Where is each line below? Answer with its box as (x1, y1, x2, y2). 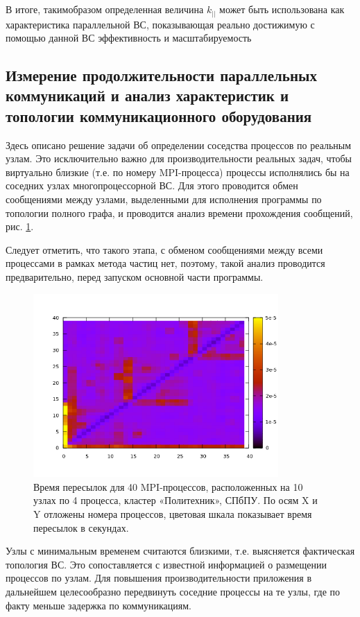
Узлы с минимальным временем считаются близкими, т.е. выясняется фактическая (6, 544, 355, 558)
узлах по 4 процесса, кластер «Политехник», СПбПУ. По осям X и (33, 493, 318, 507)
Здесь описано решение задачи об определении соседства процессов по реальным (6, 137, 352, 152)
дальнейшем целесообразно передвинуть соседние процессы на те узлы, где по (6, 584, 341, 598)
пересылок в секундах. (33, 520, 129, 535)
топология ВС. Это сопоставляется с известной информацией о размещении (6, 557, 327, 571)
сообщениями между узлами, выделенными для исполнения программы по (6, 192, 322, 207)
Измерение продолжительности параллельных (6, 64, 317, 86)
